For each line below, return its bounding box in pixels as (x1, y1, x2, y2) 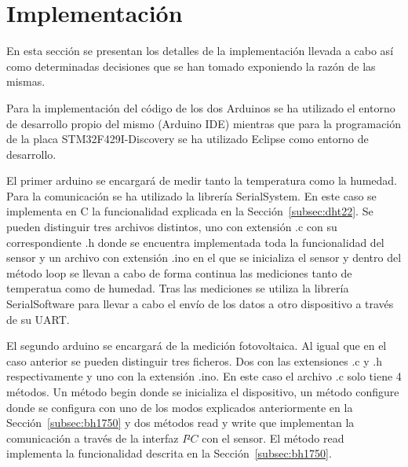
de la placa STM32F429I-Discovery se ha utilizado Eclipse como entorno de (6, 131, 369, 147)
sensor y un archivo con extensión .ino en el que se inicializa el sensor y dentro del (6, 249, 402, 266)
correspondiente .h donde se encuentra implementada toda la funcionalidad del (6, 233, 384, 250)
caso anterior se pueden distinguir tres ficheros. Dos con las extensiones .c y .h (6, 352, 382, 369)
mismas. (6, 73, 46, 90)
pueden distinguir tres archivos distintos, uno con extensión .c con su (6, 219, 337, 235)
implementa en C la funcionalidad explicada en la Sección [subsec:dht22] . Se (6, 203, 373, 219)
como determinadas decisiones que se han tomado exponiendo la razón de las (6, 57, 376, 74)
